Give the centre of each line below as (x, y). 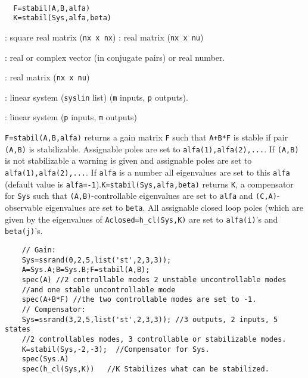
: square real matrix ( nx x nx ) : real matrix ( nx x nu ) (104, 37)
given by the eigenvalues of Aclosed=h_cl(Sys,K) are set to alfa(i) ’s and (141, 219)
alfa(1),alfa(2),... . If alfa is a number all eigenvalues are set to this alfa (147, 172)
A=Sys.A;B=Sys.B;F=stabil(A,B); (86, 270)
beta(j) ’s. (24, 231)
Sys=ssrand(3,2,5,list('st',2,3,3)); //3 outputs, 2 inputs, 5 (150, 319)
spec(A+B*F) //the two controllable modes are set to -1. (139, 300)
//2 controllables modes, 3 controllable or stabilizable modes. (154, 339)
